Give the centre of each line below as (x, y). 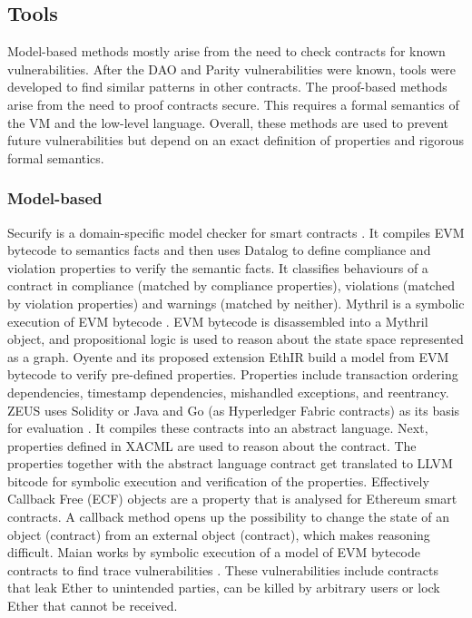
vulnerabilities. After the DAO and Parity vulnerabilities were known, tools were (231, 69)
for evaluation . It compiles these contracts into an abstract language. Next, (218, 428)
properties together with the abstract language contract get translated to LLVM (230, 463)
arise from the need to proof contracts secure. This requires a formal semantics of (233, 104)
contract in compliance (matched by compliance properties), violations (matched (231, 285)
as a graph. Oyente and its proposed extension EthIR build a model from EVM (228, 356)
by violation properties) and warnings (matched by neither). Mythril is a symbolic (236, 303)
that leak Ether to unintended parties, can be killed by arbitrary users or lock (224, 588)
